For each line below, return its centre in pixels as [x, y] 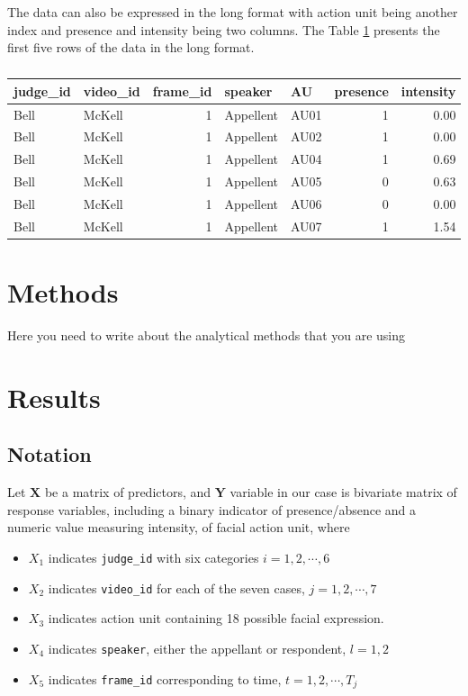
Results [54, 397]
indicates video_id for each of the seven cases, [176, 588]
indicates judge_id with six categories [153, 558]
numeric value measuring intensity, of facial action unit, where [179, 527]
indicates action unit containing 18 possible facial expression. [216, 618]
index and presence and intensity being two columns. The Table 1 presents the [224, 29]
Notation [49, 454]
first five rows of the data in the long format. [131, 47]
